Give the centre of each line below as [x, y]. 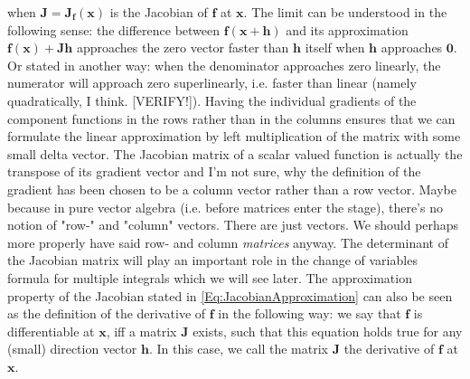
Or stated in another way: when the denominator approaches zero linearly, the [224, 65]
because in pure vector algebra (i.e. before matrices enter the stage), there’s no [225, 207]
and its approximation [347, 29]
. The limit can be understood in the [345, 12]
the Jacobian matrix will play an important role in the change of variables [212, 260]
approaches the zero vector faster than [183, 47]
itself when [335, 47]
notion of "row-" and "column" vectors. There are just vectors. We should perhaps [233, 225]
